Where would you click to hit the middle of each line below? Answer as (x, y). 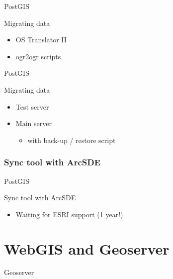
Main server (34, 123)
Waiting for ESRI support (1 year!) (69, 214)
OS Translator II (41, 40)
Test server (32, 106)
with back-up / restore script (72, 140)
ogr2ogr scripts (38, 56)
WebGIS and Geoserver (87, 248)
